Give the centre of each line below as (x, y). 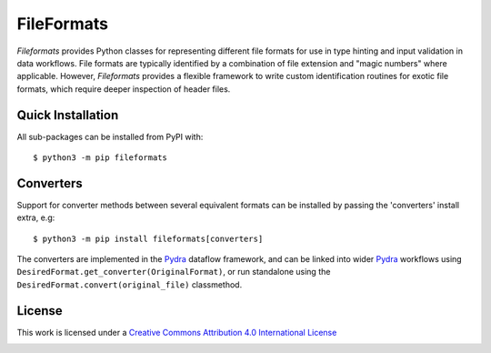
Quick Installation (68, 115)
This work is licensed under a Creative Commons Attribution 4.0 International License (177, 332)
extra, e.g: (36, 217)
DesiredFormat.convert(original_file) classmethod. (130, 284)
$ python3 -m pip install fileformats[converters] (148, 238)
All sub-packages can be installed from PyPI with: (110, 136)
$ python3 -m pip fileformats (100, 158)
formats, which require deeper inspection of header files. (124, 89)
